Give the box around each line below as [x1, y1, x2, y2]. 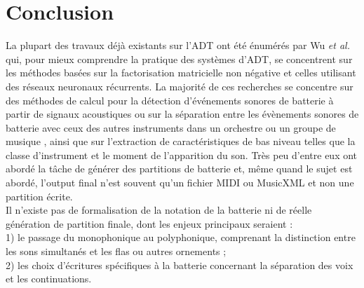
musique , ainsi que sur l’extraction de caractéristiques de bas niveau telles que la [6, 134, 356, 149]
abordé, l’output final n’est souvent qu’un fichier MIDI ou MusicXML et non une [6, 175, 354, 190]
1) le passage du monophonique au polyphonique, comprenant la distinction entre [6, 230, 356, 245]
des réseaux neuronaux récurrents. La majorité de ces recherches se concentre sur [6, 78, 353, 93]
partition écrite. [6, 188, 73, 203]
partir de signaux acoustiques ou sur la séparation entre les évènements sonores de [6, 107, 359, 121]
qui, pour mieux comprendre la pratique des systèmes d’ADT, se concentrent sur [6, 51, 353, 66]
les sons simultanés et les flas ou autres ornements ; [6, 244, 227, 259]
